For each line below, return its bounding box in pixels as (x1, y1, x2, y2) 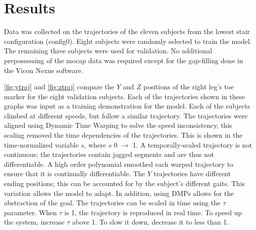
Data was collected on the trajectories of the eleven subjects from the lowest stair (4, 26, 250, 37)
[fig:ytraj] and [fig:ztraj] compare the (4, 81, 114, 92)
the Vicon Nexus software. (4, 65, 83, 75)
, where (84, 139, 106, 150)
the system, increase (4, 217, 65, 227)
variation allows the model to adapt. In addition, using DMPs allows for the (4, 188, 234, 198)
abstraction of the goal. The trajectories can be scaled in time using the (4, 197, 221, 208)
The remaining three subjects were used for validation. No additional (4, 45, 212, 56)
